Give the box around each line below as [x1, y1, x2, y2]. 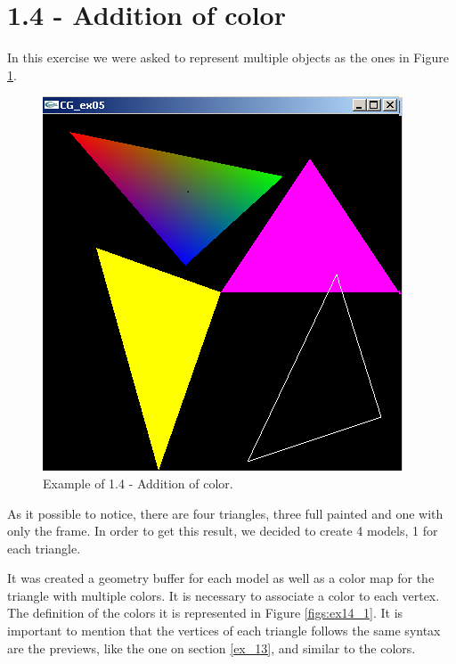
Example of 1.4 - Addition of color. [43, 473, 233, 492]
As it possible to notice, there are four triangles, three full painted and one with [7, 504, 444, 522]
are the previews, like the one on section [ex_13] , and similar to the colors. [7, 638, 416, 657]
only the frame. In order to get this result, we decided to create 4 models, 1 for [7, 521, 438, 540]
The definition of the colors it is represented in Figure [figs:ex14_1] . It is [7, 603, 403, 622]
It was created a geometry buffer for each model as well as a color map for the [7, 569, 435, 587]
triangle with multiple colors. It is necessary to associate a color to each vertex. [7, 586, 440, 604]
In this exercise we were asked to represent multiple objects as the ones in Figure [7, 48, 449, 67]
